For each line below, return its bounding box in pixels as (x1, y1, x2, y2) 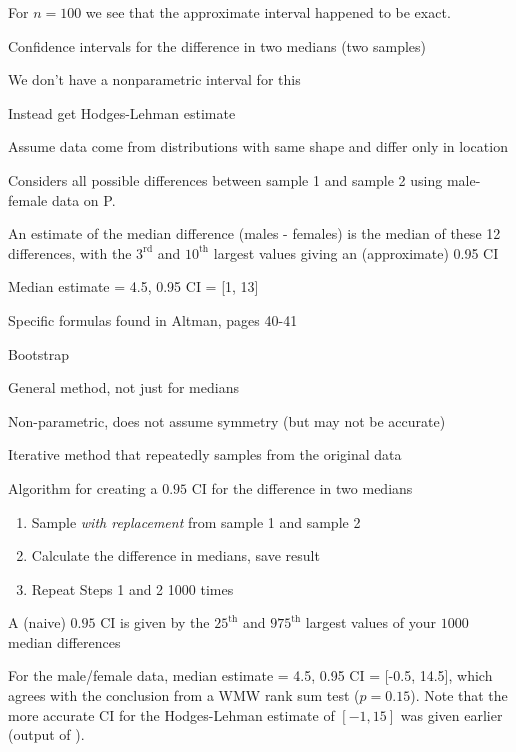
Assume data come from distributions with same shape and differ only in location (8, 136, 508, 157)
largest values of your (305, 612, 436, 633)
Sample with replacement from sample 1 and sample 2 (31, 511, 361, 532)
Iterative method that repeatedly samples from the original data (8, 444, 402, 465)
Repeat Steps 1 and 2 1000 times (31, 578, 234, 599)
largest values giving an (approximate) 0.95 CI (213, 242, 499, 263)
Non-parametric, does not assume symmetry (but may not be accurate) (8, 410, 446, 431)
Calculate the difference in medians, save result (31, 545, 320, 566)
